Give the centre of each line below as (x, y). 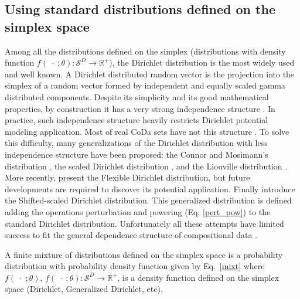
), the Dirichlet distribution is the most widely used (202, 62)
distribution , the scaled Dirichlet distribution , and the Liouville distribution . (146, 166)
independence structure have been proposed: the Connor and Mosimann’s (137, 154)
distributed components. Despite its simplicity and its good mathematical (137, 96)
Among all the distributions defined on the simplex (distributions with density (145, 51)
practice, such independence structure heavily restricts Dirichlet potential (137, 120)
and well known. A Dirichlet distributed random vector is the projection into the (150, 74)
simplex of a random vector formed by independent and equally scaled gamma (145, 85)
